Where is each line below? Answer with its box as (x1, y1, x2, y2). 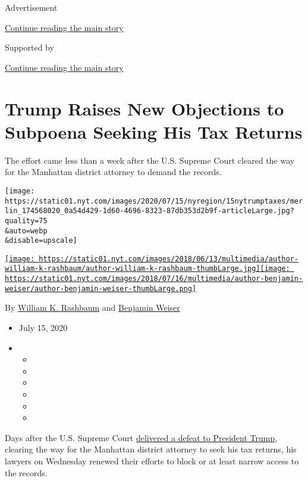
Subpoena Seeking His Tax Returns (5, 119, 303, 143)
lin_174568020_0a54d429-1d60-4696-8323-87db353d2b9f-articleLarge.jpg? (5, 207, 294, 215)
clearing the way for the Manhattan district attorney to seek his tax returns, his (5, 443, 297, 455)
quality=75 (5, 216, 48, 225)
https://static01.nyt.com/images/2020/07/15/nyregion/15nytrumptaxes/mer (5, 196, 303, 205)
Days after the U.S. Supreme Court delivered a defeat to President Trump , (5, 431, 278, 443)
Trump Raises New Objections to (5, 96, 284, 120)
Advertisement (5, 1, 58, 13)
